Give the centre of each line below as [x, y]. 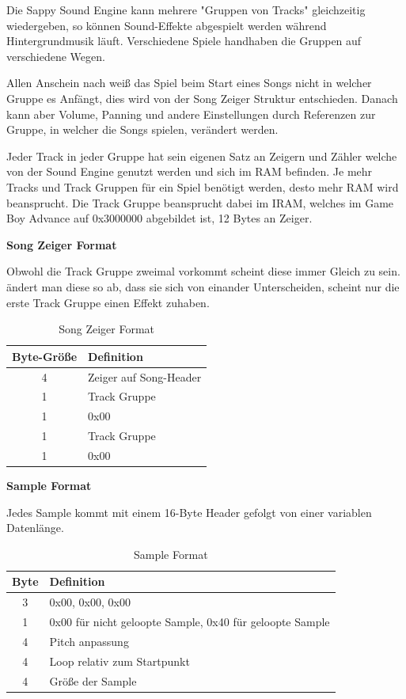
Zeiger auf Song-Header [145, 376]
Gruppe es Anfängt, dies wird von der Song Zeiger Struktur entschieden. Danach [202, 98]
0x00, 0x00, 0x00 [90, 602]
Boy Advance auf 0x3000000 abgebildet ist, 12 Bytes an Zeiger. [159, 218]
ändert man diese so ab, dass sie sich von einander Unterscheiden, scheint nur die [203, 286]
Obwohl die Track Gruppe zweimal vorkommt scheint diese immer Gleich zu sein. [203, 271]
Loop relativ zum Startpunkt [120, 661]
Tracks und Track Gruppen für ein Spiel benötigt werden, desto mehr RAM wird [203, 186]
